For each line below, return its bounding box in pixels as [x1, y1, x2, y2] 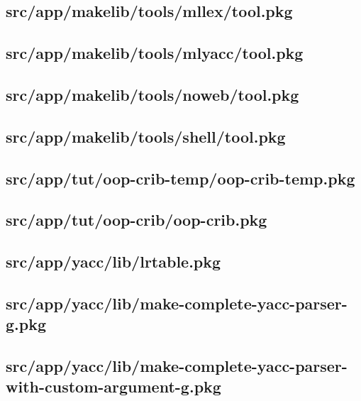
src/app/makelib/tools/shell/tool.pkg [6, 125, 286, 147]
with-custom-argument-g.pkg [6, 375, 221, 397]
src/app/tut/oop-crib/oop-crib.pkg [6, 209, 267, 231]
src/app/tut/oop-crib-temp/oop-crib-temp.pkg [6, 167, 355, 189]
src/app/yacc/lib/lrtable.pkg [6, 251, 221, 273]
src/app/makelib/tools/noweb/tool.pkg [6, 83, 299, 105]
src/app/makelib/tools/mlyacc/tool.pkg [6, 42, 304, 64]
